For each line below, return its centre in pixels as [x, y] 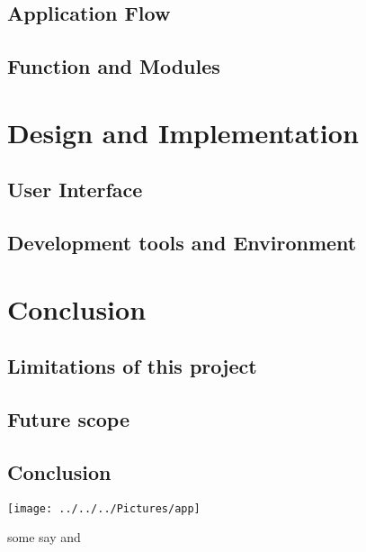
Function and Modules [114, 66]
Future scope [68, 419]
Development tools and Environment [182, 243]
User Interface [75, 190]
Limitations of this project [132, 366]
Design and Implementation [183, 132]
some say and [44, 537]
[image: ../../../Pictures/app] [104, 508]
